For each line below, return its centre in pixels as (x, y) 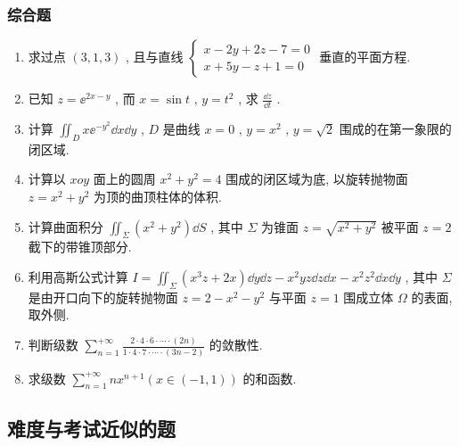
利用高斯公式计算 (78, 277)
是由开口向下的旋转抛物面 (103, 297)
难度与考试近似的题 (91, 428)
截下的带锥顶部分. (80, 247)
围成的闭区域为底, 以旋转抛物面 (317, 179)
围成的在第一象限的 (395, 129)
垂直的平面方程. (365, 57)
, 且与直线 (155, 57)
